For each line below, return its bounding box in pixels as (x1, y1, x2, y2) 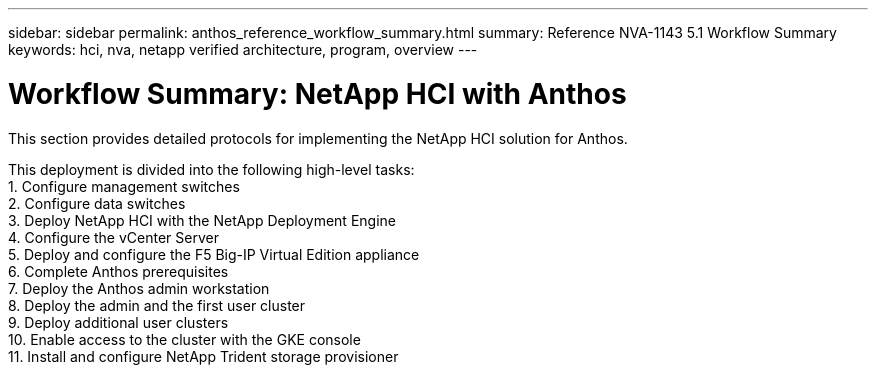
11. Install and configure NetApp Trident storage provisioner (8, 347, 399, 365)
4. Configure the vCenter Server (8, 228, 219, 246)
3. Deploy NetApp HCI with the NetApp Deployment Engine (8, 211, 396, 229)
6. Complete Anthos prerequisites (8, 262, 229, 280)
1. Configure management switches (8, 177, 240, 195)
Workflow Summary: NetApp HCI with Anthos (8, 76, 627, 111)
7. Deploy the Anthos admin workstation (8, 279, 270, 297)
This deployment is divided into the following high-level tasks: (8, 160, 415, 178)
